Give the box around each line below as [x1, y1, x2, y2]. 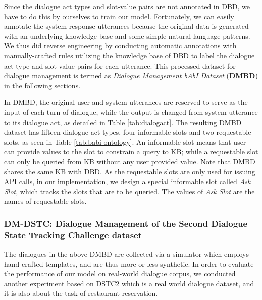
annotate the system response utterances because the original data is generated [4, 21, 249, 31]
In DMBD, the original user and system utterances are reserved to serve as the [4, 97, 248, 107]
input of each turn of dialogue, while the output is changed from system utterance [4, 106, 258, 117]
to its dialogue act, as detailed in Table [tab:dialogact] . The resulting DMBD [4, 116, 242, 127]
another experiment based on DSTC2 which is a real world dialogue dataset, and [4, 278, 254, 288]
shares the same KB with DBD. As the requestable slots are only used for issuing [4, 166, 255, 176]
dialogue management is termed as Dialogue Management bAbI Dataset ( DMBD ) [4, 70, 258, 81]
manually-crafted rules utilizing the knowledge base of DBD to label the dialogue [4, 50, 255, 61]
